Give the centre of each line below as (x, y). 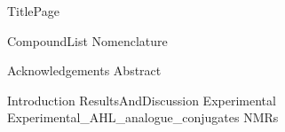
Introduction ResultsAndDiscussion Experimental (142, 100)
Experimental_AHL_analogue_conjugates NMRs (143, 117)
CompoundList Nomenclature (87, 40)
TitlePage (33, 11)
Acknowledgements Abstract (84, 70)
